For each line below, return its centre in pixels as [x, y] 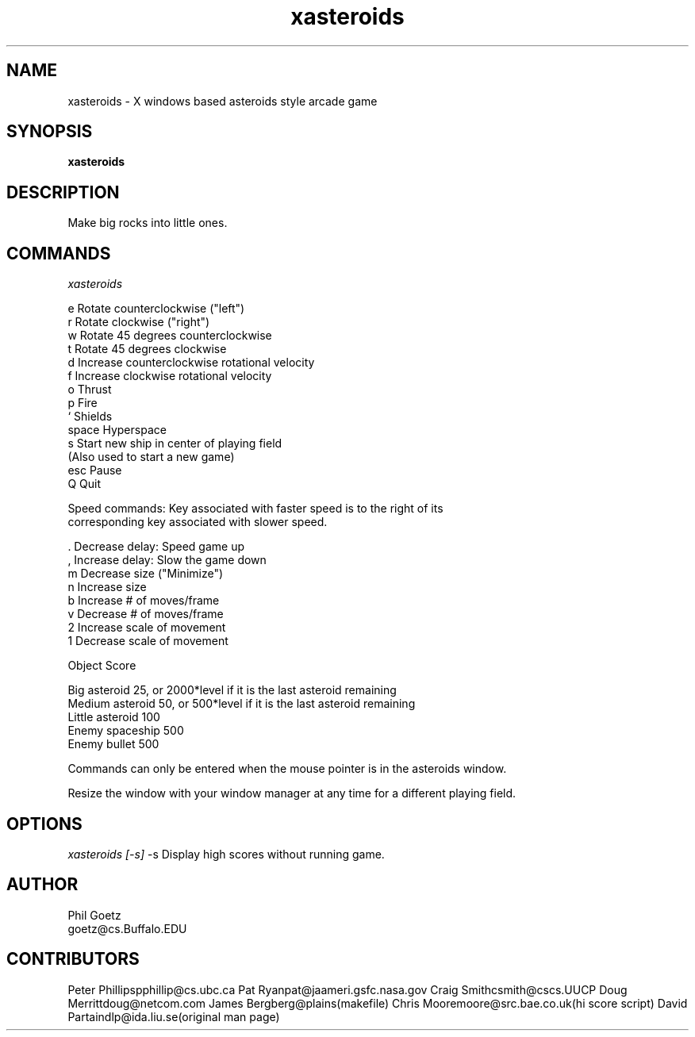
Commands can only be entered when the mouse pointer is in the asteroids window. [287, 769]
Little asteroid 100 [114, 717]
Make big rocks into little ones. [148, 223]
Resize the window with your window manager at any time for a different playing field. [292, 793]
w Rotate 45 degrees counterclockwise [170, 336]
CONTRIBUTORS [73, 959]
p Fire [83, 403]
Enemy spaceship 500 [126, 731]
